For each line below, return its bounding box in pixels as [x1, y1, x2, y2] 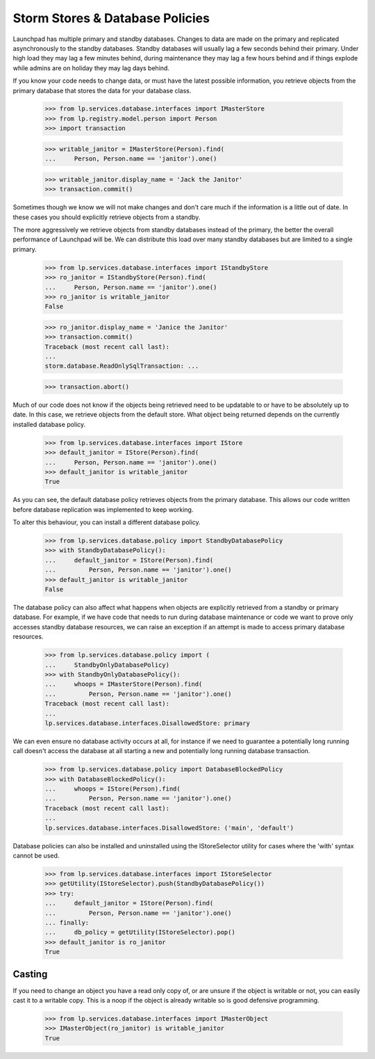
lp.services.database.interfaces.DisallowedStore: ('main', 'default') [44, 824, 294, 832]
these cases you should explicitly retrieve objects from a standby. [12, 213, 201, 221]
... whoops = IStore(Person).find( [44, 785, 181, 793]
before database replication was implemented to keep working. [12, 505, 194, 514]
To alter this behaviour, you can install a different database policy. [12, 518, 201, 526]
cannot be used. [12, 851, 60, 859]
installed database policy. [12, 420, 86, 428]
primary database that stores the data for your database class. [12, 86, 192, 95]
